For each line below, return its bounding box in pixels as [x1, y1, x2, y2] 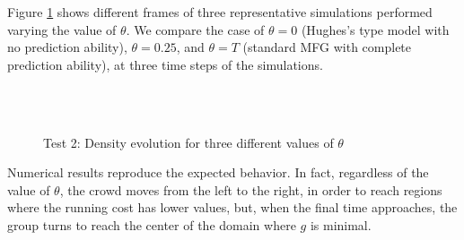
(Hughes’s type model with [301, 20, 450, 39]
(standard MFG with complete [242, 38, 412, 56]
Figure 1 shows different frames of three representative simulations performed [7, 3, 433, 21]
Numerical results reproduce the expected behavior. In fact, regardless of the [7, 163, 429, 182]
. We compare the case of [126, 20, 265, 39]
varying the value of [7, 20, 117, 39]
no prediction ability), [7, 38, 127, 56]
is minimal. [310, 215, 372, 234]
